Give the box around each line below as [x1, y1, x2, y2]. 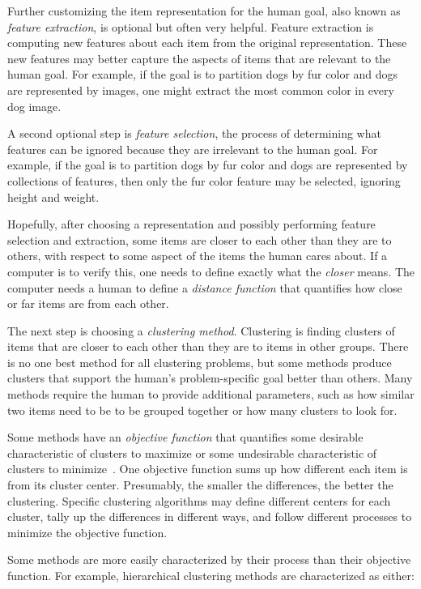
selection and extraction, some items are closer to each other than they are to [7, 231, 392, 248]
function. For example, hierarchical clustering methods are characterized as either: [7, 567, 415, 583]
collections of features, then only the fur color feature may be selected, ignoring [7, 172, 401, 189]
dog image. [7, 97, 62, 114]
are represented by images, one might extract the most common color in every [7, 81, 394, 98]
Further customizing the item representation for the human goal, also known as [7, 2, 401, 19]
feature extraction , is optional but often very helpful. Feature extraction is [7, 18, 374, 35]
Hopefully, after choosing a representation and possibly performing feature [7, 216, 376, 233]
